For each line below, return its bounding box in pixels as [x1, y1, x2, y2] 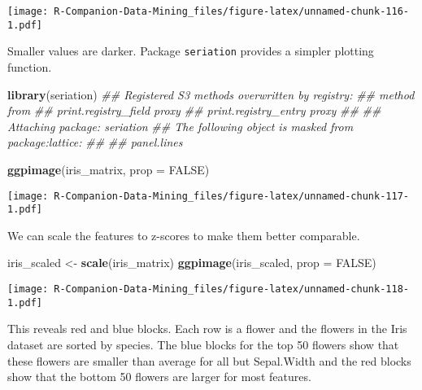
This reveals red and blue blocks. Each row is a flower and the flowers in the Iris [7, 320, 407, 337]
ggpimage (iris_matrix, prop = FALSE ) [7, 160, 210, 177]
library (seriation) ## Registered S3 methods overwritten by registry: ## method [7, 85, 415, 103]
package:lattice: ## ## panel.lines [7, 134, 183, 151]
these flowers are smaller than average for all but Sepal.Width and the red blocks [7, 352, 411, 369]
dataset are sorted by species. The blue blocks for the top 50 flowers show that [7, 335, 399, 353]
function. [7, 58, 52, 75]
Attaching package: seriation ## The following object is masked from [7, 117, 354, 134]
